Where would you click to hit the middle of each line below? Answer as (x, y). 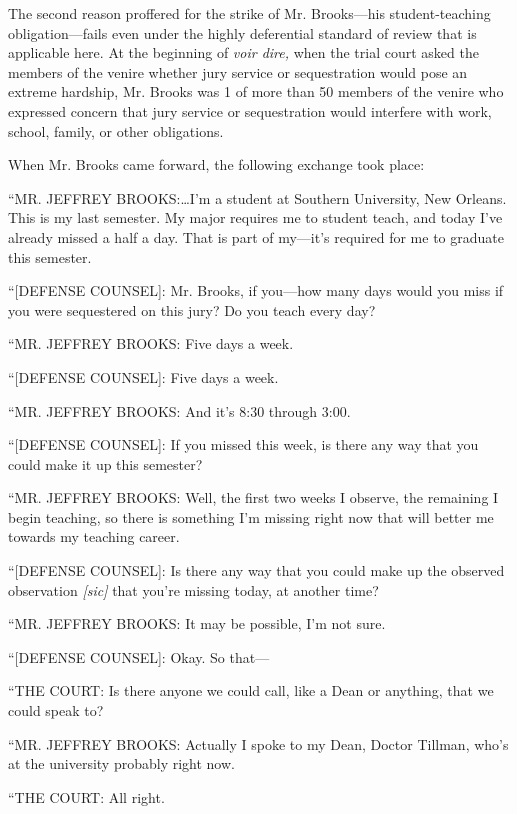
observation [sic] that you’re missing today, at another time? (193, 589)
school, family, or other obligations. (116, 130)
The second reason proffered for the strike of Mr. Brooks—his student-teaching (249, 13)
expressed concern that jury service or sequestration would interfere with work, (250, 110)
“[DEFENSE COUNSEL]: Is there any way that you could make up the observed (256, 570)
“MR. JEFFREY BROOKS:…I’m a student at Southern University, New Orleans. (257, 197)
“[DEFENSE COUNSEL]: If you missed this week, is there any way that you (243, 444)
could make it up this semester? (105, 463)
